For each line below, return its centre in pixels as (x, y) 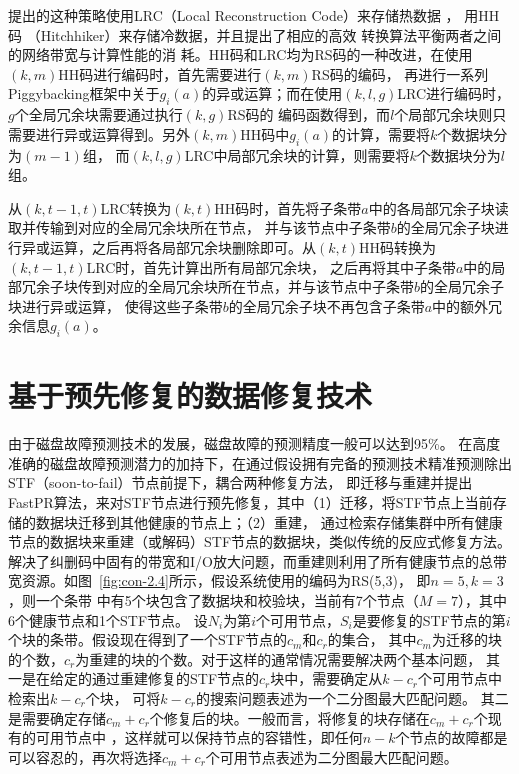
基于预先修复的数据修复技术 (190, 395)
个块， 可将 (123, 697)
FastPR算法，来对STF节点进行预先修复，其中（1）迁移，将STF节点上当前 (250, 502)
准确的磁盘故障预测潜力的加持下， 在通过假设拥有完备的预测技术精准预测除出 (260, 462)
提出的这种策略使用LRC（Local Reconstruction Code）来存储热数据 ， (234, 15)
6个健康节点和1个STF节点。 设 (108, 619)
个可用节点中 (460, 678)
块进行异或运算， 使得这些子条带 (115, 305)
